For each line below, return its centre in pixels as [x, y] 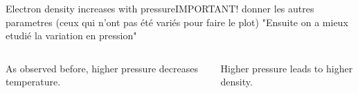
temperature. [33, 82]
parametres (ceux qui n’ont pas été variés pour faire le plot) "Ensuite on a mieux [177, 22]
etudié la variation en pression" [71, 35]
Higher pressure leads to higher [287, 68]
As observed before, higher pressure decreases [102, 68]
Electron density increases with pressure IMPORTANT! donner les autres [160, 8]
